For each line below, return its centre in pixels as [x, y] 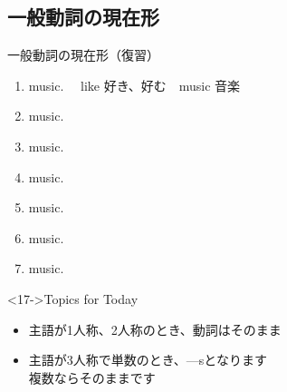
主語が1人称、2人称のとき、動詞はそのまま [155, 329]
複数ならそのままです [92, 377]
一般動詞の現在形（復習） [83, 55]
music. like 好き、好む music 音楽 [134, 85]
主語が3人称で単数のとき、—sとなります [148, 360]
